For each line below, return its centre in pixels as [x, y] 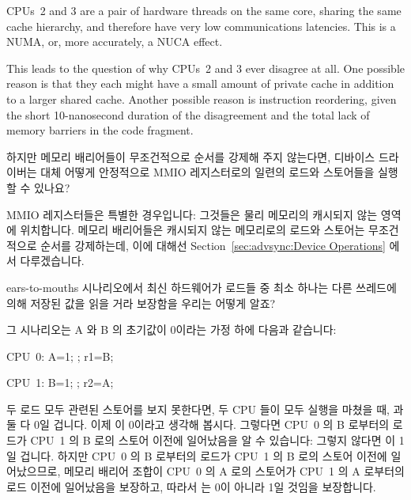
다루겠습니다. [52, 261]
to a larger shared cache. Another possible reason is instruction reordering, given [202, 98]
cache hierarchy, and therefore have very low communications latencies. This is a [201, 26]
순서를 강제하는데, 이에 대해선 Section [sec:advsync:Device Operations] [213, 245]
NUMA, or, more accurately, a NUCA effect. [115, 42]
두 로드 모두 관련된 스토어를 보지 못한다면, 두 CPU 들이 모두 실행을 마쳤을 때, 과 [205, 409]
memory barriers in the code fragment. [100, 130]
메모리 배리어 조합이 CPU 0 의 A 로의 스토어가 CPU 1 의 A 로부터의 [234, 471]
